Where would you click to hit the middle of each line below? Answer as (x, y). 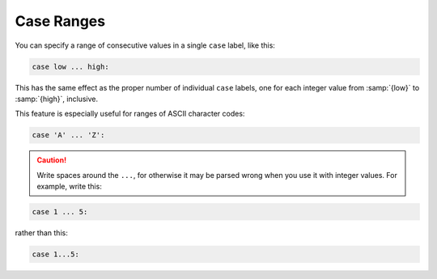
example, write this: (70, 187)
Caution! (52, 160)
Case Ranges (60, 21)
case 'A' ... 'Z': (68, 135)
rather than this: (41, 233)
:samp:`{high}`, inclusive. (57, 99)
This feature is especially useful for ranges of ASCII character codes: (130, 114)
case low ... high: (70, 66)
